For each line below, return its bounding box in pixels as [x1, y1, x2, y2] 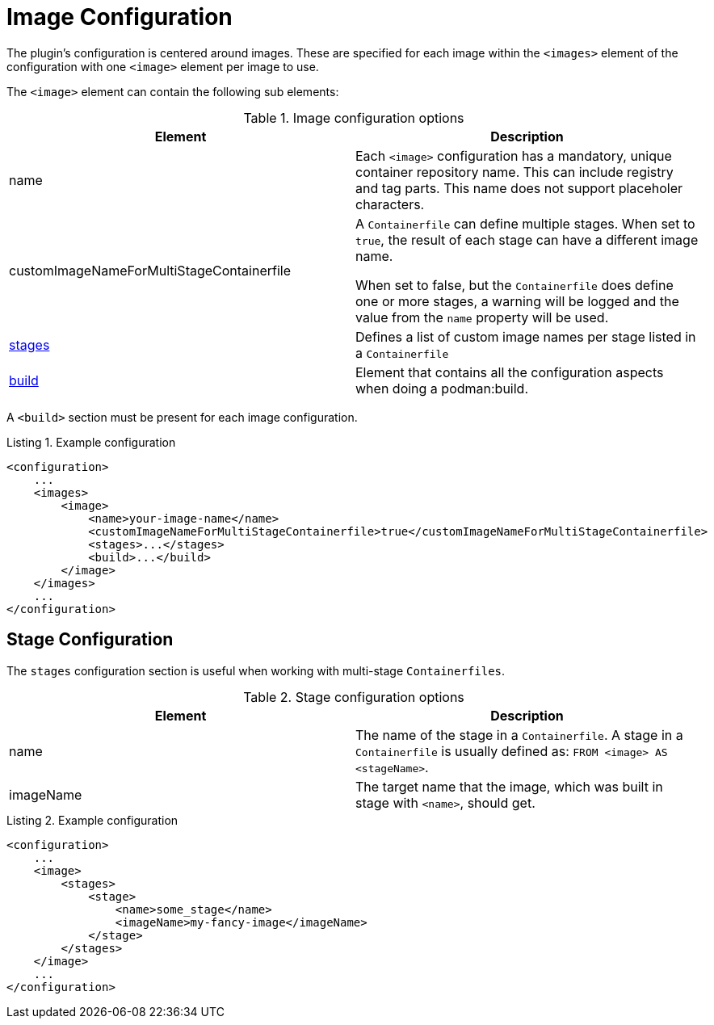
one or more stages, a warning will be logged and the [355, 292, 679, 309]
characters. [355, 195, 425, 212]
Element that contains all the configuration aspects [355, 363, 664, 380]
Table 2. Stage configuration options [243, 688, 464, 705]
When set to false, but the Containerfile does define [355, 276, 674, 293]
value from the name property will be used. [355, 309, 609, 326]
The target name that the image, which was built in [355, 778, 663, 795]
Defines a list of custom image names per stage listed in [355, 328, 696, 345]
